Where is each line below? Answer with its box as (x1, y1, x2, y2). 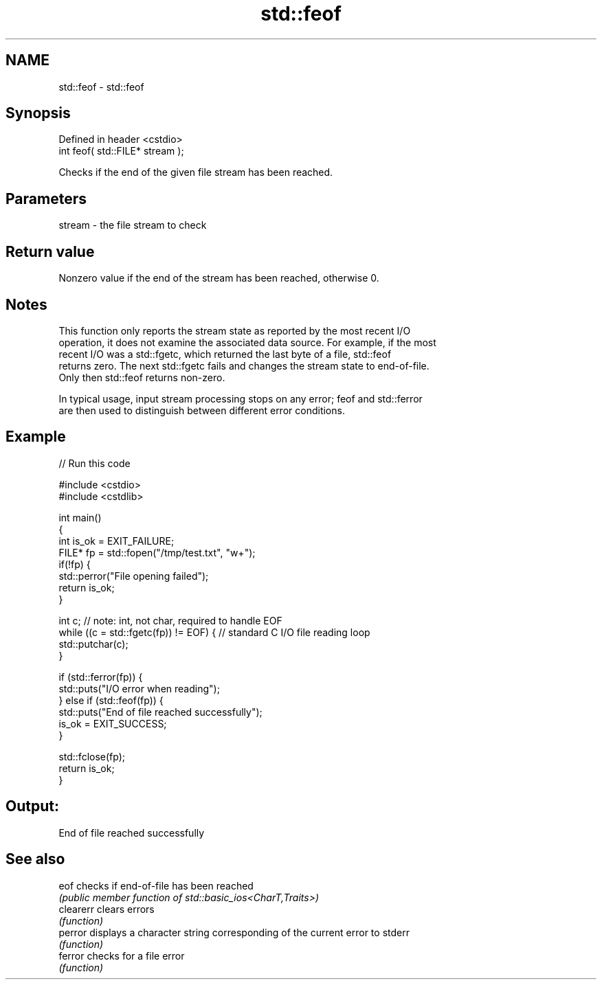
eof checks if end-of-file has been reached (58, 879, 254, 892)
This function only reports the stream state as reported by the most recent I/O (58, 324, 411, 337)
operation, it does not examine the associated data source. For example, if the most (58, 336, 436, 348)
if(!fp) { (58, 558, 91, 570)
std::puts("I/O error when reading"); (58, 682, 220, 694)
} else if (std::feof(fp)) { (58, 694, 164, 706)
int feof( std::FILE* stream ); (58, 145, 184, 157)
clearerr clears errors (58, 903, 155, 915)
